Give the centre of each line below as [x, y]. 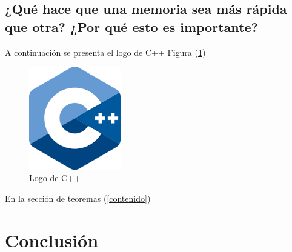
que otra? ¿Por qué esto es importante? [131, 26]
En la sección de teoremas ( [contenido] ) [78, 198]
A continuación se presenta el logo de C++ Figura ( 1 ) [105, 52]
